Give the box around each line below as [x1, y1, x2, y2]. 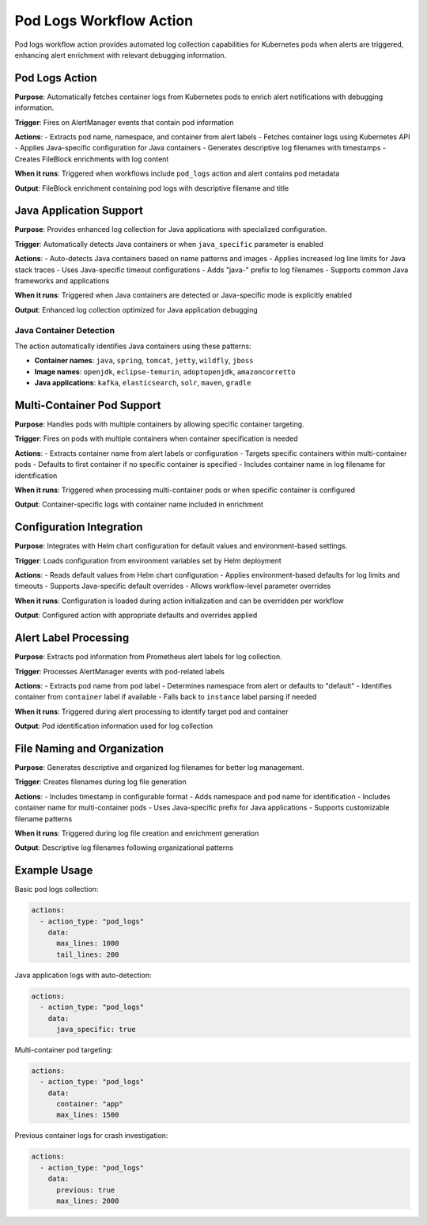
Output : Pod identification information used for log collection [14, 721, 213, 731]
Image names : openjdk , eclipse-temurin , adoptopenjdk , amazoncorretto [34, 366, 296, 376]
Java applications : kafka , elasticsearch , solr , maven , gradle [34, 378, 251, 388]
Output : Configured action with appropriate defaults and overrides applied [14, 610, 258, 620]
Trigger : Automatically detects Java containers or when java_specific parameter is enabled [14, 239, 324, 248]
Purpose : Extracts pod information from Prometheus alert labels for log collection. [14, 652, 282, 662]
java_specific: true [56, 1025, 136, 1033]
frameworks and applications [14, 276, 110, 286]
